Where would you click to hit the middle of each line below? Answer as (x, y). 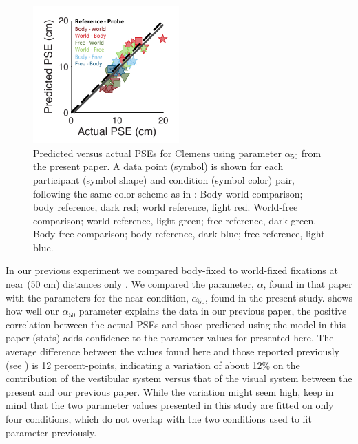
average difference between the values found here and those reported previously (172, 351)
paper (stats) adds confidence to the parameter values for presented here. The (170, 338)
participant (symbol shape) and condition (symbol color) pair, (164, 179)
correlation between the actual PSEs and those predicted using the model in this (176, 324)
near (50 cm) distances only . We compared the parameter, (130, 284)
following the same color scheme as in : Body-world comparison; (168, 193)
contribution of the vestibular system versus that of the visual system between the (179, 378)
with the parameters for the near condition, (97, 297)
